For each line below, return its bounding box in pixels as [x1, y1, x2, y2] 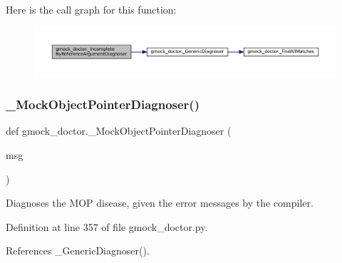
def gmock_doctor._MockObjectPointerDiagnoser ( [6, 123, 232, 138]
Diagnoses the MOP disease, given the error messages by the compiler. [6, 195, 313, 210]
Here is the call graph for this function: [6, 2, 177, 16]
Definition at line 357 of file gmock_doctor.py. [6, 219, 208, 234]
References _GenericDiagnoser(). [6, 243, 150, 258]
